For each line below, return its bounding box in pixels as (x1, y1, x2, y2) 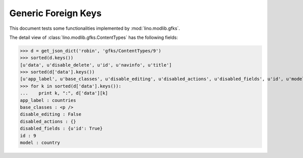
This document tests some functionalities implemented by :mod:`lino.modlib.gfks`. (9, 25, 180, 31)
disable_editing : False (20, 112, 82, 117)
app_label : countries (20, 97, 76, 103)
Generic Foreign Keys (9, 8, 102, 19)
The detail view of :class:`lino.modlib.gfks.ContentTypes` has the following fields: (9, 34, 178, 40)
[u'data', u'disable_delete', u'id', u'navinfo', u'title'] (20, 62, 172, 68)
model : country (20, 140, 61, 145)
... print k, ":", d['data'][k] (20, 90, 108, 96)
